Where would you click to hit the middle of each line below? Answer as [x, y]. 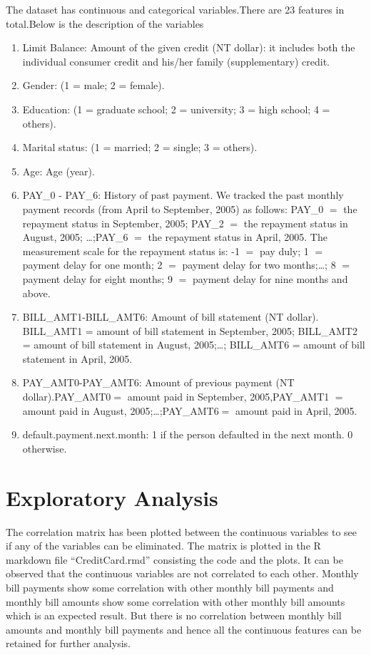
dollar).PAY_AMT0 [67, 397]
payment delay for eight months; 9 [97, 278]
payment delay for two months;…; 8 [259, 265]
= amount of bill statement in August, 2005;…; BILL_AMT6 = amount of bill [194, 345]
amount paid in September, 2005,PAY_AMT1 [228, 397]
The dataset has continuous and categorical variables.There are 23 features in [175, 9]
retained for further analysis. [68, 643]
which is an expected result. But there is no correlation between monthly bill [174, 615]
